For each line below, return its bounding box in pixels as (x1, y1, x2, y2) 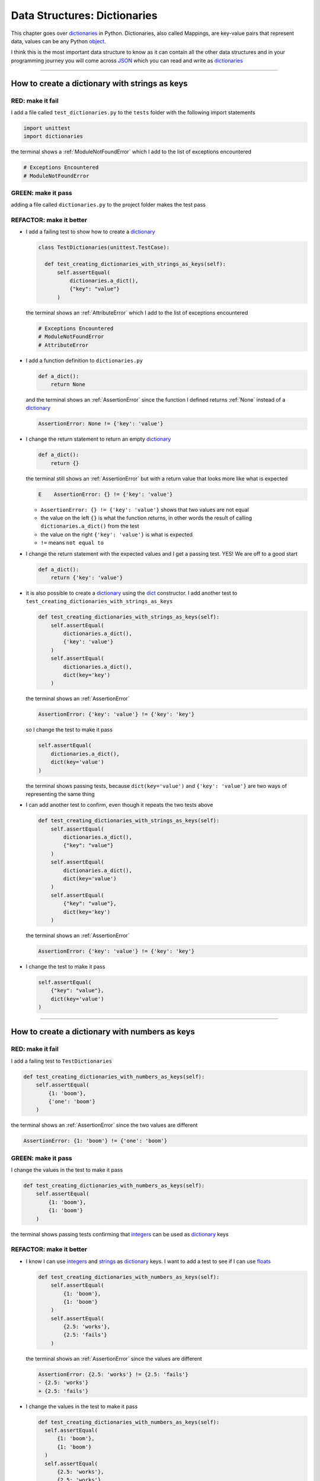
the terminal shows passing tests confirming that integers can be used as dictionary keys (11, 1230, 229, 1238)
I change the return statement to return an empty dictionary (25, 435, 171, 443)
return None (50, 381, 86, 387)
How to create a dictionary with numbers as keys (11, 1027, 196, 1037)
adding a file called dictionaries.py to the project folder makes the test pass (11, 201, 206, 209)
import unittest (23, 124, 71, 132)
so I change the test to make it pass (25, 726, 113, 733)
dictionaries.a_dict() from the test (40, 522, 139, 530)
